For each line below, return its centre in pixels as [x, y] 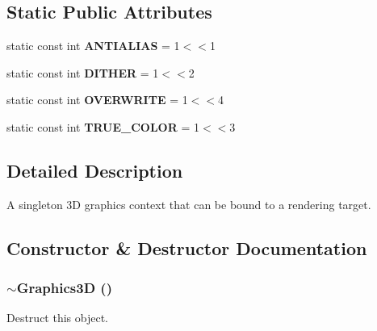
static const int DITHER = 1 [83, 72]
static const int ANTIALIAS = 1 [93, 46]
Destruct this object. [57, 318]
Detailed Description [95, 170]
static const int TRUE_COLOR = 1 [103, 126]
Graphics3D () [64, 288]
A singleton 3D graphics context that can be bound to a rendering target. [189, 204]
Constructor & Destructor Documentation [187, 247]
